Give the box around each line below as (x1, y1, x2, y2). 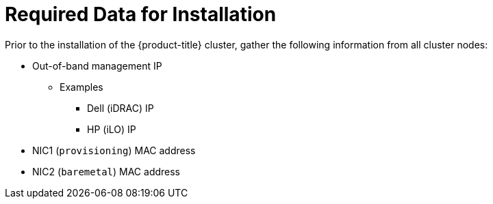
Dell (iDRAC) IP (87, 102, 154, 114)
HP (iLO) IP (87, 123, 136, 135)
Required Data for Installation (5, 3, 277, 26)
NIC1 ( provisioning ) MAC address (32, 144, 196, 156)
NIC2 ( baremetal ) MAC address (32, 165, 181, 177)
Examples (60, 81, 103, 93)
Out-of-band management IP (32, 59, 162, 72)
